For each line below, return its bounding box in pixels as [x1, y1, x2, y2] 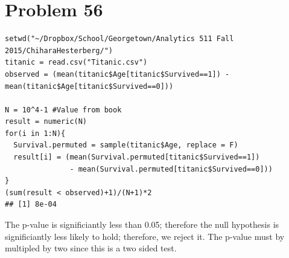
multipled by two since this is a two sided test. [5, 242, 177, 254]
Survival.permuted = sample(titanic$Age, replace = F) [13, 141, 238, 150]
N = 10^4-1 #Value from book [5, 105, 122, 114]
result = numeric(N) [5, 117, 87, 126]
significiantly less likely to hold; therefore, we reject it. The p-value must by [5, 230, 285, 242]
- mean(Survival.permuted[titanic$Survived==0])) [69, 164, 273, 173]
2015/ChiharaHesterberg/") [5, 46, 113, 55]
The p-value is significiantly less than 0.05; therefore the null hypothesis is [5, 218, 279, 231]
